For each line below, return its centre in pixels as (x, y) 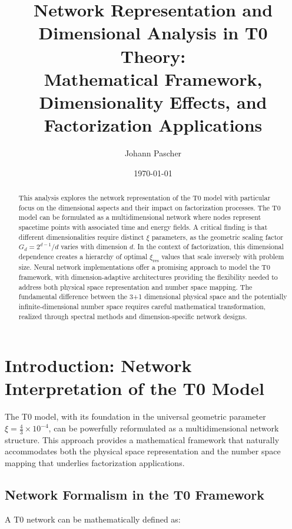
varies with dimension (94, 247)
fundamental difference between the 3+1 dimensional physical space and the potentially (153, 297)
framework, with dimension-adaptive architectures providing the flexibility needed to (148, 277)
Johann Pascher (153, 153)
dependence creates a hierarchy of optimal (83, 256)
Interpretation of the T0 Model (135, 388)
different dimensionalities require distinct (81, 237)
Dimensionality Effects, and (153, 101)
